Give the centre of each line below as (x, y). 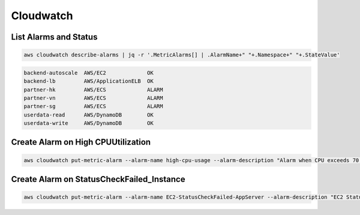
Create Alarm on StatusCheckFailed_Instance (98, 179)
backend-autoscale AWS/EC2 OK (89, 73)
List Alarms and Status (54, 37)
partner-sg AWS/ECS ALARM (93, 106)
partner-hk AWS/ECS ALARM (93, 89)
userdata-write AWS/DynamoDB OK (89, 123)
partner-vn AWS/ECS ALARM (93, 98)
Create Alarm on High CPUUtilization (81, 142)
